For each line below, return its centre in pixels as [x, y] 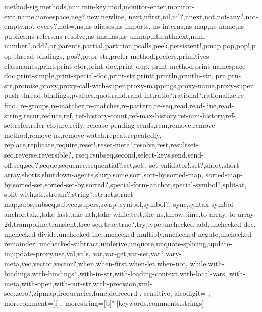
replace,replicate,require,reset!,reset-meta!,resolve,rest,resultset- [101, 145]
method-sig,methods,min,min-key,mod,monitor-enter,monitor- [99, 6]
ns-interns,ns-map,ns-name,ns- [200, 26]
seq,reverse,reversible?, [39, 154]
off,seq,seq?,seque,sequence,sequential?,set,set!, [76, 164]
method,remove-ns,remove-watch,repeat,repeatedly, [83, 135]
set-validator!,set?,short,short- [195, 164]
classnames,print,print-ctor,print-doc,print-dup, [77, 65]
